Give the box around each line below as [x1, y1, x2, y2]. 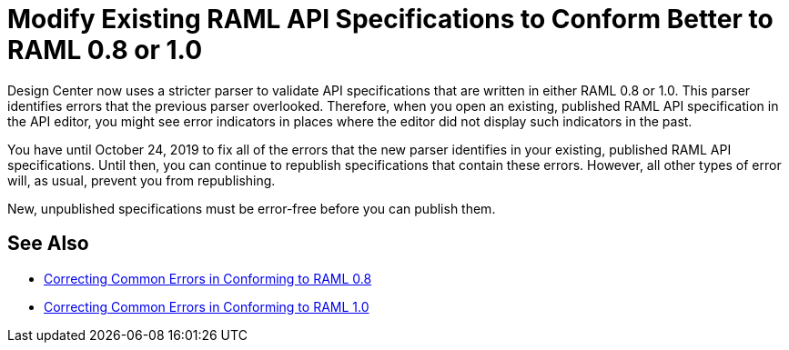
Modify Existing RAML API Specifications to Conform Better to [7, 4, 774, 35]
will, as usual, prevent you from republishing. [7, 172, 276, 188]
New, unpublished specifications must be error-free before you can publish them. [7, 200, 496, 216]
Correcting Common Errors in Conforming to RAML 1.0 [44, 298, 369, 315]
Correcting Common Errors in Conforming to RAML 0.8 [44, 270, 372, 286]
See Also [7, 232, 89, 255]
